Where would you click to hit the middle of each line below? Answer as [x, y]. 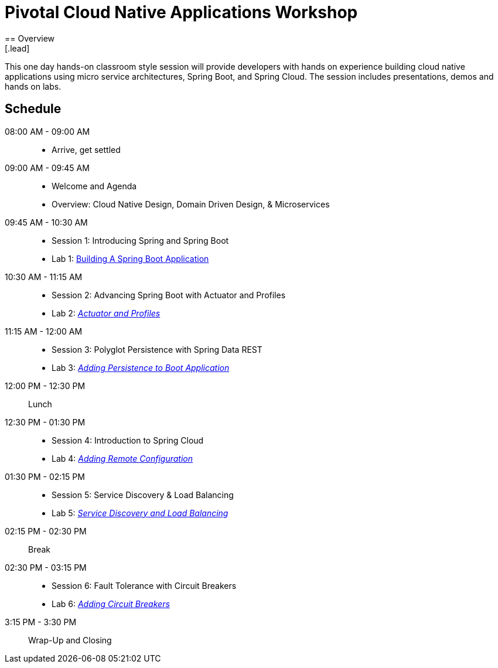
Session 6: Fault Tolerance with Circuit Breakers [144, 585]
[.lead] [17, 48]
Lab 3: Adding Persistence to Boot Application [141, 367]
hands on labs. [33, 86]
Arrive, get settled [86, 149]
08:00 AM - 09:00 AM [47, 131]
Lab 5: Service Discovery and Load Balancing [140, 513]
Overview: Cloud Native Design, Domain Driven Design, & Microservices [191, 204]
